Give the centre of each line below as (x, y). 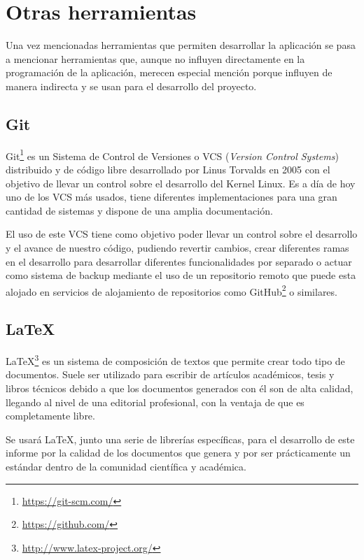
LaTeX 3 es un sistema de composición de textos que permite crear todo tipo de (175, 360)
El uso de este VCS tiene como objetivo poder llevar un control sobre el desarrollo (182, 234)
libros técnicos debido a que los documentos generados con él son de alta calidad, (180, 388)
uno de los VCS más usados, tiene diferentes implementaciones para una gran (171, 197)
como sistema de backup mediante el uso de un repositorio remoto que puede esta (181, 275)
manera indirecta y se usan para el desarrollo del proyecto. (131, 86)
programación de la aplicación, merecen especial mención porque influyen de (169, 72)
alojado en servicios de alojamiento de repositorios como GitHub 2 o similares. (171, 290)
